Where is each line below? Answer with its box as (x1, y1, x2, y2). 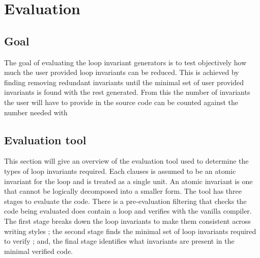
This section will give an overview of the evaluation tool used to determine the (4, 156, 249, 166)
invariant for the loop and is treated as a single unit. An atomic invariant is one (4, 175, 253, 186)
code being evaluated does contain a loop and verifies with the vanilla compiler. (4, 205, 252, 216)
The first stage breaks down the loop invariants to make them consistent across (4, 215, 251, 226)
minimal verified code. (4, 245, 73, 256)
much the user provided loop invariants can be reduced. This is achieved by (4, 67, 239, 78)
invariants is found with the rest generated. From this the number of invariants (4, 87, 250, 97)
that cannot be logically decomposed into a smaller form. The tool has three (4, 186, 242, 196)
